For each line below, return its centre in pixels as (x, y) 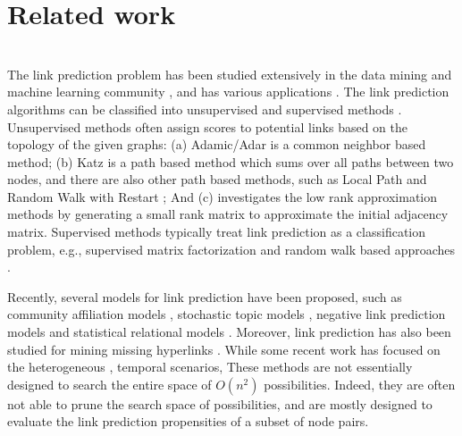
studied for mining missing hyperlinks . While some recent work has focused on (224, 349)
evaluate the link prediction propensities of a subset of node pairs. (188, 421)
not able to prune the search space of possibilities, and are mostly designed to (220, 403)
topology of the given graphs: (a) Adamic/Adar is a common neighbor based (217, 144)
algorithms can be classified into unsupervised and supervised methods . (205, 109)
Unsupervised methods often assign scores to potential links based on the (207, 126)
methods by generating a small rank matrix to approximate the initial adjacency (228, 214)
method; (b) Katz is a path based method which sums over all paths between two (231, 161)
